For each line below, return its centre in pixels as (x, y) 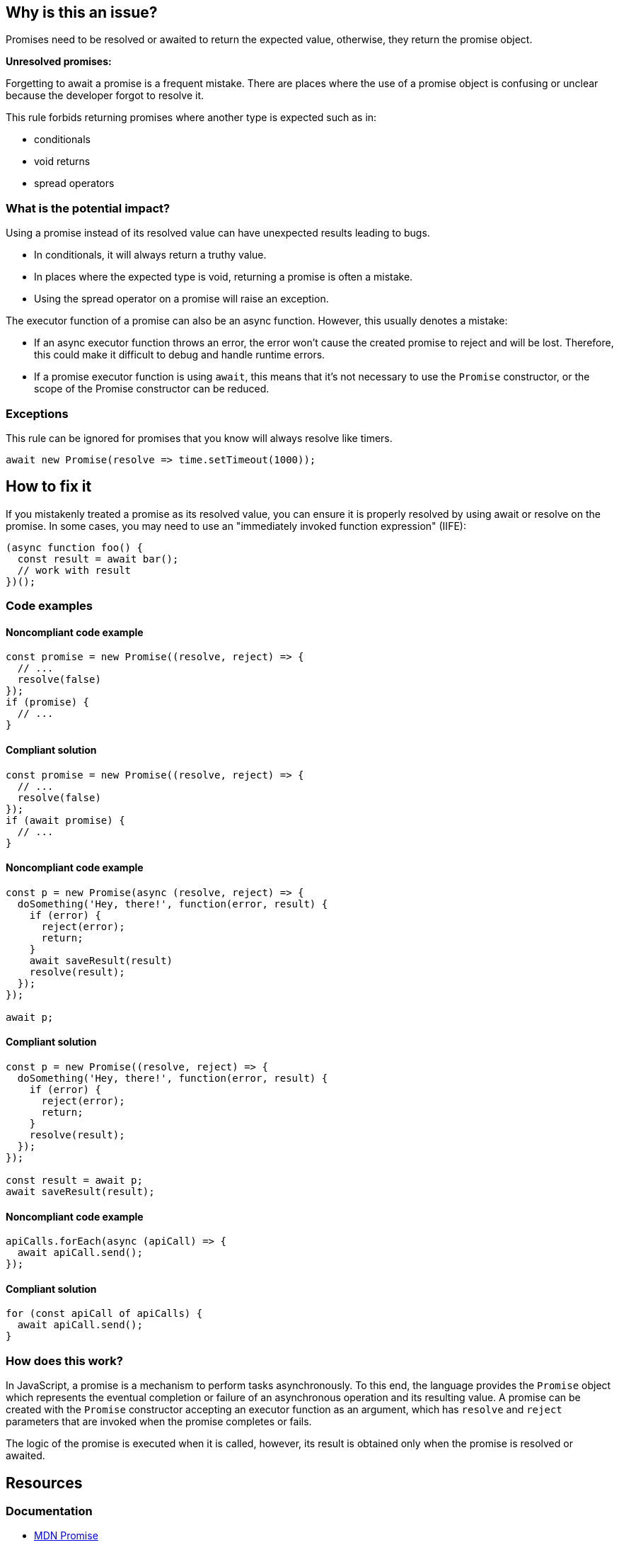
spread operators (74, 183)
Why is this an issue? (82, 12)
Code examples (50, 606)
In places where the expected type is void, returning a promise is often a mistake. (224, 277)
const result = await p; (74, 1181)
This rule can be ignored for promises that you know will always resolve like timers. (199, 438)
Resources (44, 1483)
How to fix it (49, 487)
